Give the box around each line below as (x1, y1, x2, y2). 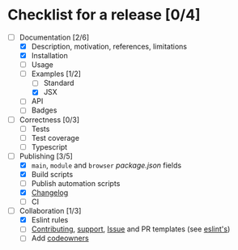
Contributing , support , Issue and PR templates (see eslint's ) (31, 224, 231, 234)
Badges (31, 105, 57, 115)
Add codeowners (31, 233, 90, 244)
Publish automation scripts (31, 178, 121, 188)
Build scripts (31, 169, 74, 179)
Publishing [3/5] (19, 151, 74, 161)
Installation (31, 51, 68, 61)
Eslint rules (31, 215, 69, 225)
